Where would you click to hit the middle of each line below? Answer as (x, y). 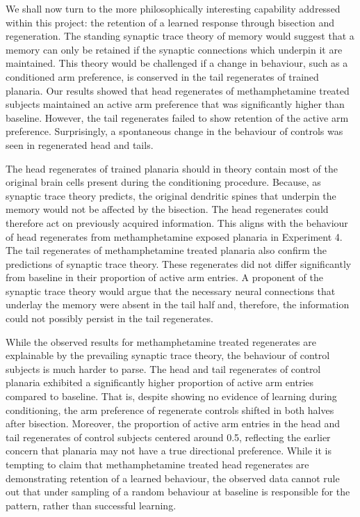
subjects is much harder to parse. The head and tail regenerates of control (163, 368)
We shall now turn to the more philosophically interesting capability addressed (173, 8)
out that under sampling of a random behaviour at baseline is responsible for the (178, 492)
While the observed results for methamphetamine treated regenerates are (161, 341)
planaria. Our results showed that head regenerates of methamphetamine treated (178, 90)
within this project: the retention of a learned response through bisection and (170, 22)
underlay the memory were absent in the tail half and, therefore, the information (178, 304)
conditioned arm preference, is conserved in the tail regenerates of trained (162, 76)
